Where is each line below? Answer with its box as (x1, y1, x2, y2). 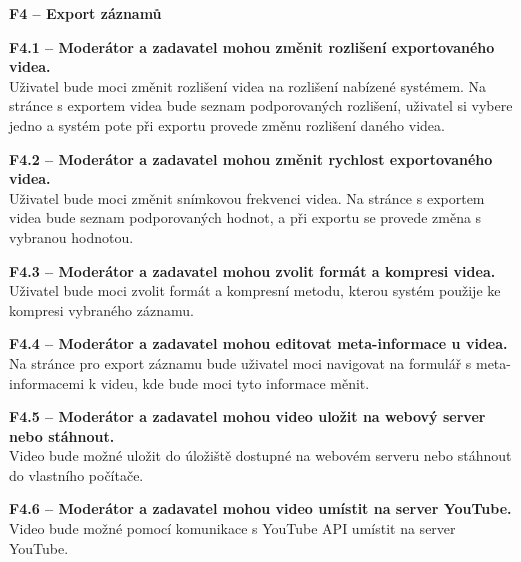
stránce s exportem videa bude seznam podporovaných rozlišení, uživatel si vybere (9, 95, 513, 116)
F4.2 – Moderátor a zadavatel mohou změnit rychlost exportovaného (9, 148, 493, 169)
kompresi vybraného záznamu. (9, 299, 194, 320)
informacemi (9, 372, 85, 393)
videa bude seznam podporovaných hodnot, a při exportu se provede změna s (9, 207, 482, 228)
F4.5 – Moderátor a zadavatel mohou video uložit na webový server (9, 406, 486, 427)
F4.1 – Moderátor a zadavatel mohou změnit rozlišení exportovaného (9, 36, 495, 57)
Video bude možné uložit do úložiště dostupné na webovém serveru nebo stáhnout (9, 445, 512, 466)
